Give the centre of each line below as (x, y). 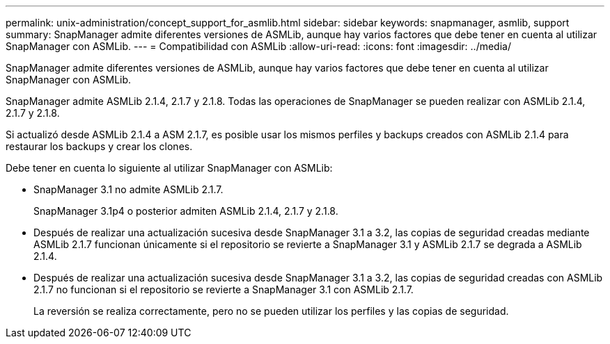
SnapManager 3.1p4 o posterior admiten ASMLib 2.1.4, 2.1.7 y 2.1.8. (186, 211)
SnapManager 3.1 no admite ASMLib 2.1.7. (128, 189)
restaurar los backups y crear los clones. (99, 146)
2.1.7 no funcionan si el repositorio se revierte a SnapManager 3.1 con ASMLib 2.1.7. (224, 289)
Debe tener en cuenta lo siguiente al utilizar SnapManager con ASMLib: (169, 168)
